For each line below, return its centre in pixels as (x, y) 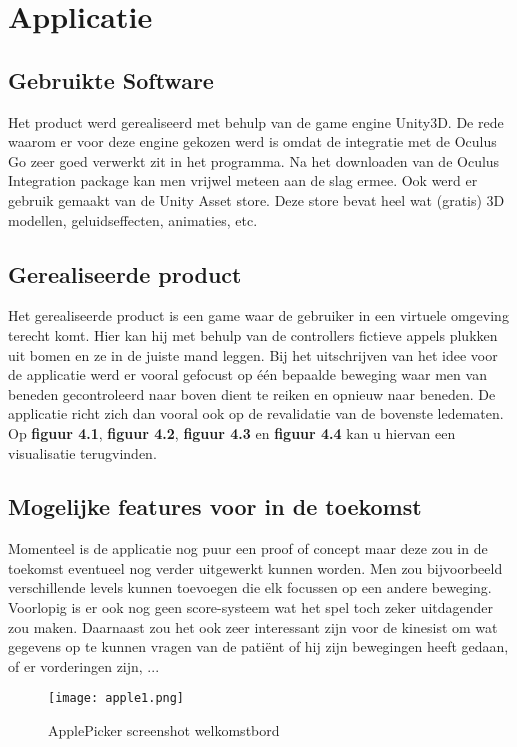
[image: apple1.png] (116, 698)
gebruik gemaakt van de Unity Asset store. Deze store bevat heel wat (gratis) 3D (256, 199)
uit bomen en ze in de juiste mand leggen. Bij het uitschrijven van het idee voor (253, 354)
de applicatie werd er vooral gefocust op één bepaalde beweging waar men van (247, 374)
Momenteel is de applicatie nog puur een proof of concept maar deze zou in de (248, 548)
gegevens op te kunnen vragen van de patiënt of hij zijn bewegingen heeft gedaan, (258, 646)
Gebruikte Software (111, 79)
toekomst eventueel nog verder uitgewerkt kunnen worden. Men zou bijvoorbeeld (255, 567)
